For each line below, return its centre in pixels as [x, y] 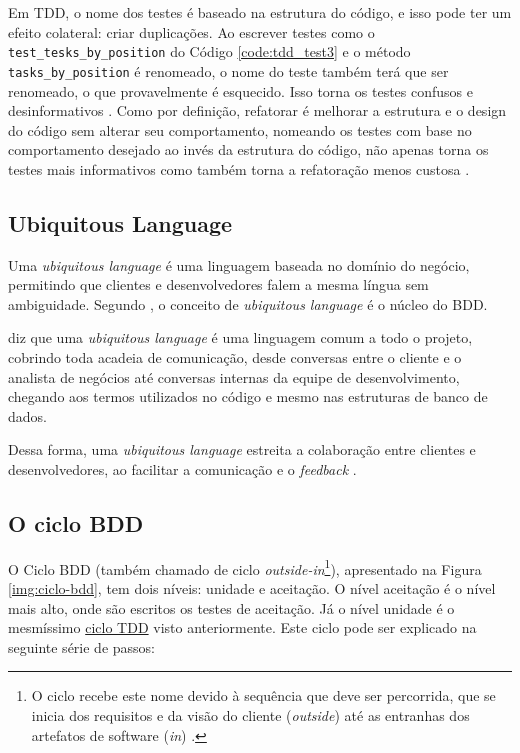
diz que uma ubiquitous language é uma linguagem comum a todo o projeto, [240, 337]
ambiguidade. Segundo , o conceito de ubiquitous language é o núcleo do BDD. [248, 303]
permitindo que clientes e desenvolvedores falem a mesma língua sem [218, 284]
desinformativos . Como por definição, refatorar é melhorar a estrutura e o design [257, 110]
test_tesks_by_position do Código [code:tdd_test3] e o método [209, 51]
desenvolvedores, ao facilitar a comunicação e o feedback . [182, 469]
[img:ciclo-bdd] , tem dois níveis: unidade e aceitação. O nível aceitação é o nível [252, 588]
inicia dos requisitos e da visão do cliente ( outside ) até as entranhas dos [250, 715]
